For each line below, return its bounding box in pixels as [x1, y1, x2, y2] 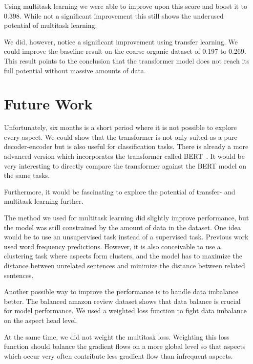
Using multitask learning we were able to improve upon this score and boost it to [4, 1, 247, 11]
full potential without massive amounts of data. [4, 65, 146, 75]
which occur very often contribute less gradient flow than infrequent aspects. [4, 350, 233, 361]
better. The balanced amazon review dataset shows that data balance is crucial [4, 296, 241, 306]
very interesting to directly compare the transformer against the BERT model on [4, 160, 247, 171]
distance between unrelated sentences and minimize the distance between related [4, 260, 245, 270]
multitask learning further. [4, 196, 84, 206]
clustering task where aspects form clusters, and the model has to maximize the [4, 251, 242, 261]
